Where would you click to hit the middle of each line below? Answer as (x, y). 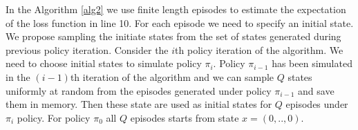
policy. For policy (54, 117)
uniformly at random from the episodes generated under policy (139, 90)
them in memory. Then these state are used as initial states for (139, 104)
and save (316, 90)
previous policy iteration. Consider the (87, 49)
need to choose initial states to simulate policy (104, 63)
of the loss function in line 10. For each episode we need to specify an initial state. (180, 22)
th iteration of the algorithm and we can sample (172, 76)
